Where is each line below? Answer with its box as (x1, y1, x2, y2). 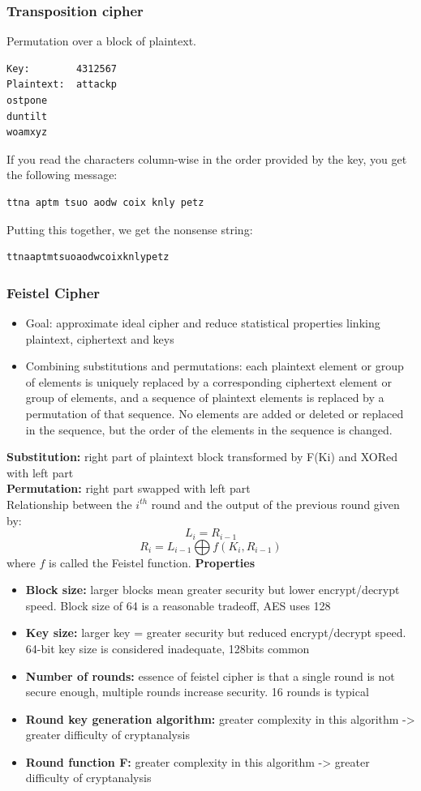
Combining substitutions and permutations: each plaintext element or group (25, 357, 404, 374)
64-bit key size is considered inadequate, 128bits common (25, 639, 310, 656)
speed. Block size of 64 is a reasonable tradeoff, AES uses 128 (25, 596, 331, 614)
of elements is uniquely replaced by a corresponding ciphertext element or (25, 373, 392, 390)
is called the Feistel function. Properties (49, 554, 255, 571)
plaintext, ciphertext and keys (25, 330, 174, 347)
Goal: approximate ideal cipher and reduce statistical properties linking (25, 314, 380, 331)
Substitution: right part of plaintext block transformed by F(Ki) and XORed (6, 448, 398, 465)
